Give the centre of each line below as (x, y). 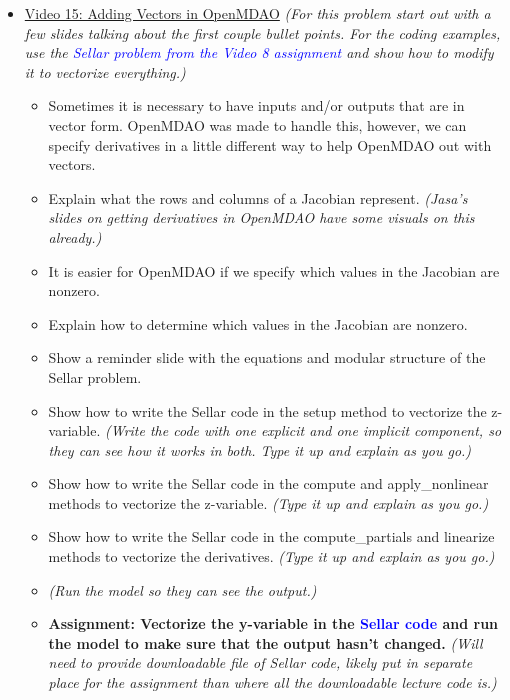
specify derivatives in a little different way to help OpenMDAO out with (270, 144)
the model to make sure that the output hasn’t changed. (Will (265, 642)
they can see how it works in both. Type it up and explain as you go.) (260, 449)
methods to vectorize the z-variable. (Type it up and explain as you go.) (268, 502)
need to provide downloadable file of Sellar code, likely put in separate (260, 662)
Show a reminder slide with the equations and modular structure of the (267, 357)
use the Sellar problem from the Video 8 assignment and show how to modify (259, 52)
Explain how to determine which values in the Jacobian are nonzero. (258, 323)
